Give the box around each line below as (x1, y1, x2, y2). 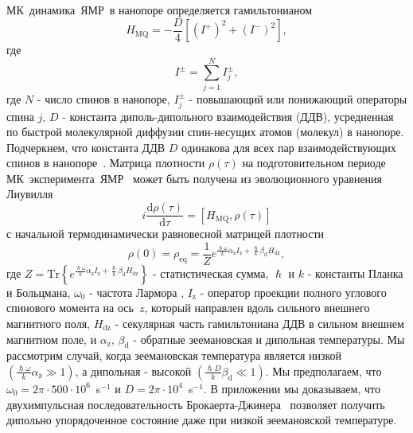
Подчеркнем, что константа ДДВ (6, 138, 166, 155)
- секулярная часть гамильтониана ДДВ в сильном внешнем (115, 314, 404, 331)
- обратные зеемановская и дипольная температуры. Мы (133, 330, 405, 347)
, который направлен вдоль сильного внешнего (144, 299, 370, 316)
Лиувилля (6, 185, 53, 202)
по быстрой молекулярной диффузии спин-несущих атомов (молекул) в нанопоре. (6, 123, 404, 140)
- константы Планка (307, 264, 403, 281)
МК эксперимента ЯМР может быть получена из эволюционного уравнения (6, 170, 383, 186)
